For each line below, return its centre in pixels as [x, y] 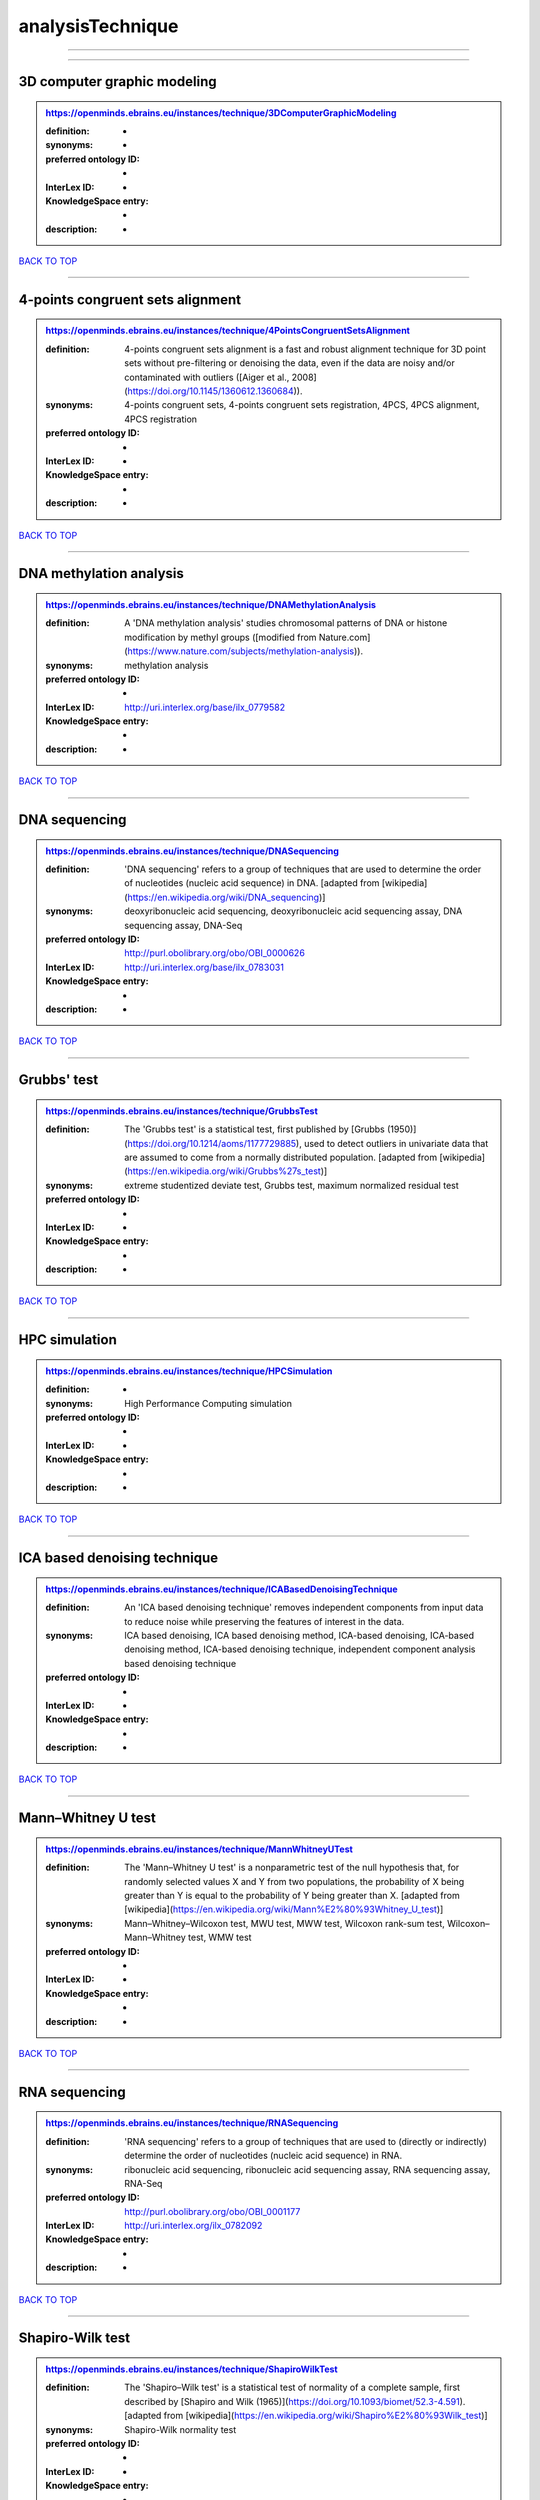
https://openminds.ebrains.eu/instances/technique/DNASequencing [192, 851]
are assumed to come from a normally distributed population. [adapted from [281, 1157]
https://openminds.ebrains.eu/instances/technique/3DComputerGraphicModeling [221, 112]
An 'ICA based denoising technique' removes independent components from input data [304, 1607]
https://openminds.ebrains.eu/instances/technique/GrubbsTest [182, 1111]
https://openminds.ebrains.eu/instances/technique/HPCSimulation [189, 1371]
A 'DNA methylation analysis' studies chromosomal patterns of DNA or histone [286, 623]
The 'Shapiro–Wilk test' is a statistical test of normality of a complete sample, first [292, 2387]
